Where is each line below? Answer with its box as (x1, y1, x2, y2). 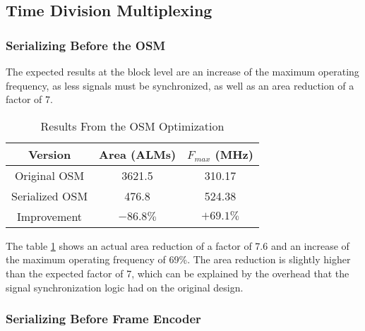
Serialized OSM (11, 187, 88, 204)
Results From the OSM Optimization (40, 117, 225, 134)
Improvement (17, 207, 83, 224)
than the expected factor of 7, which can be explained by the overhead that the (6, 265, 349, 280)
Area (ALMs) (99, 145, 176, 162)
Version (28, 145, 71, 162)
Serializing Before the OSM (6, 36, 166, 54)
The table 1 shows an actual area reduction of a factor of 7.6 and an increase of (6, 238, 349, 253)
